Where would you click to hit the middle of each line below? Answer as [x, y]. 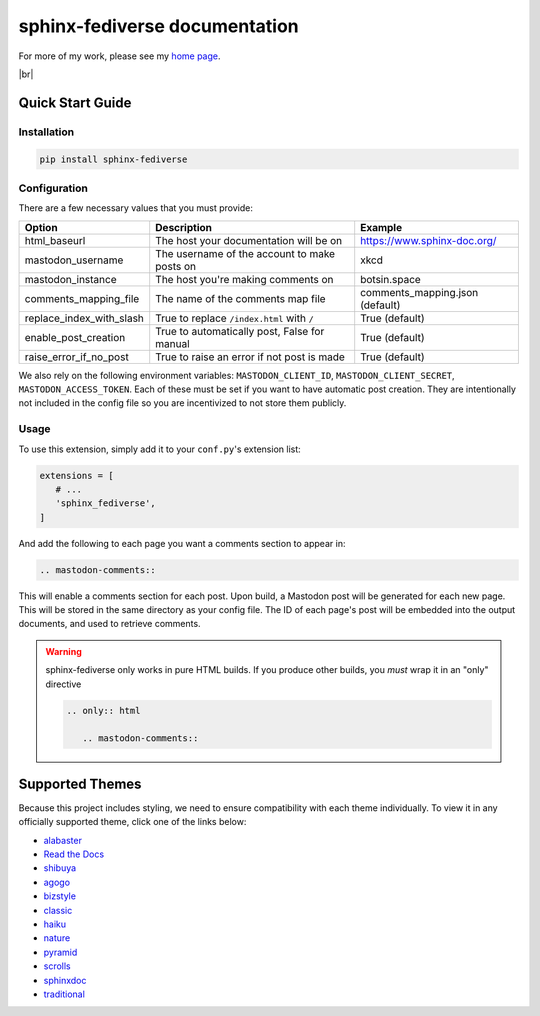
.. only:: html [103, 710]
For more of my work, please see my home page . [119, 56]
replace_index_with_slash [84, 318]
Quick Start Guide [75, 102]
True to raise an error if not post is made [250, 357]
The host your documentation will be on [249, 240]
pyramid [60, 952]
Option [41, 227]
